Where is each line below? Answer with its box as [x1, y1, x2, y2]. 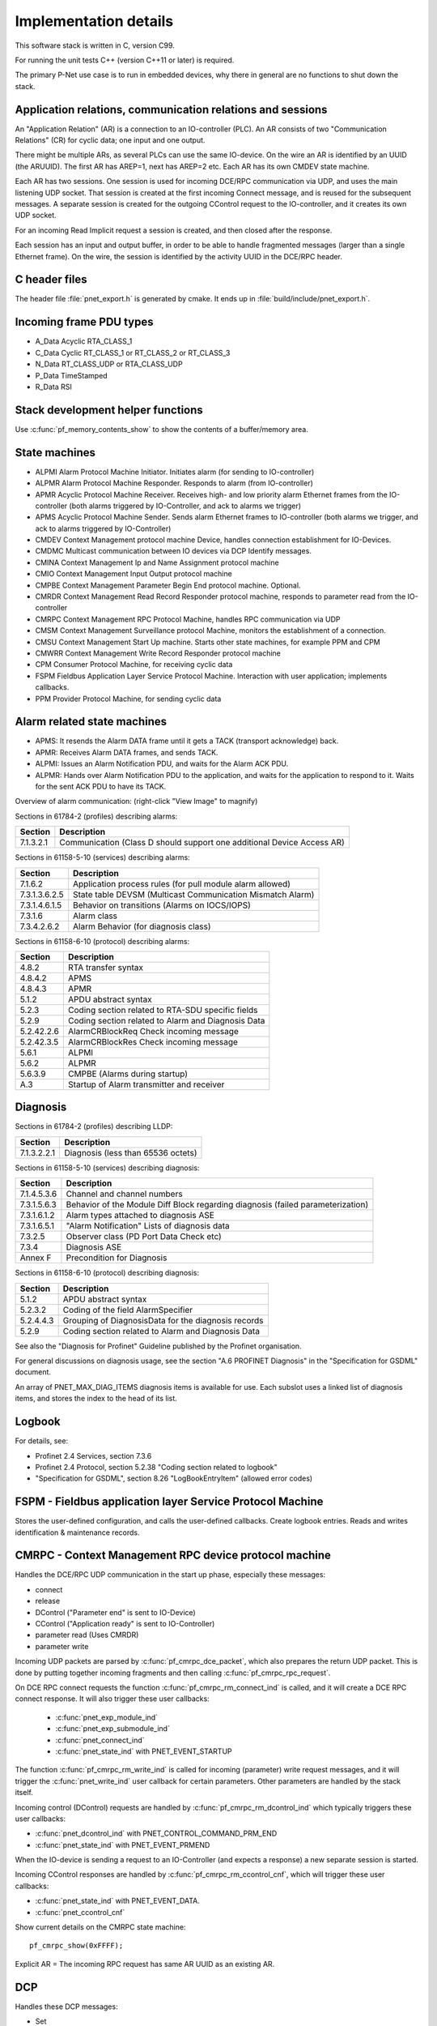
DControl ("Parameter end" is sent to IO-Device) [35, 1607, 196, 1617]
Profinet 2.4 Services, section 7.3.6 [35, 1451, 152, 1460]
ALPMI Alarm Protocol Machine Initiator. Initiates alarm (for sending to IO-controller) [35, 467, 315, 477]
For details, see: [15, 1436, 69, 1446]
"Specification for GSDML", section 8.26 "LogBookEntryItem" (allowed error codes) [35, 1473, 313, 1483]
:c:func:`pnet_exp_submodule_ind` [55, 1724, 170, 1733]
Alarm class [73, 910, 117, 921]
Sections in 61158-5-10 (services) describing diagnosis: [15, 1163, 200, 1173]
